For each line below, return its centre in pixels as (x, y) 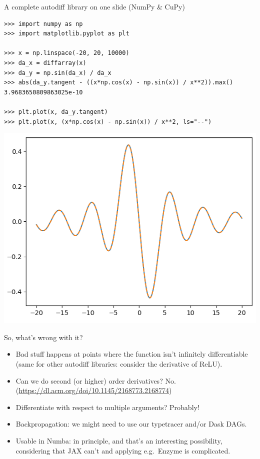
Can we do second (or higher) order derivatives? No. (96, 380)
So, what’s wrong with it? (43, 337)
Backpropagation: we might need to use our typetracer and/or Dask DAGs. (131, 424)
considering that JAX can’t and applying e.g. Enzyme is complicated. (123, 450)
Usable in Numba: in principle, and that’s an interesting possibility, (119, 440)
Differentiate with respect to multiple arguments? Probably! (107, 407)
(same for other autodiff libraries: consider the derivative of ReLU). (119, 363)
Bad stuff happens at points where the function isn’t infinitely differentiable (132, 354)
